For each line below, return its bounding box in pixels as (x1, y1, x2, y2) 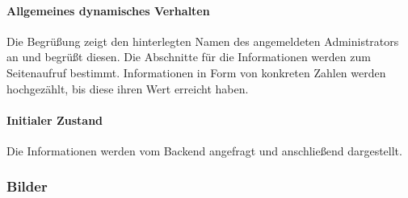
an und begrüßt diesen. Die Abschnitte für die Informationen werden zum (6, 48, 371, 65)
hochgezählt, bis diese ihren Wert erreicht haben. (6, 80, 249, 97)
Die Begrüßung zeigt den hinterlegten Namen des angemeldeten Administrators (6, 32, 399, 49)
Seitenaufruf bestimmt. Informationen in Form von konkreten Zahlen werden (6, 64, 386, 80)
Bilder (6, 176, 48, 196)
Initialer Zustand (6, 111, 103, 128)
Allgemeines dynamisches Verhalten (6, 2, 210, 19)
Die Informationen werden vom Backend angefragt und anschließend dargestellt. (6, 142, 402, 159)
